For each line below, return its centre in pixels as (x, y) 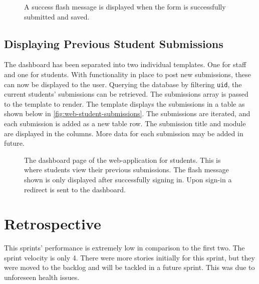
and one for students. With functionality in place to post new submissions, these (127, 74)
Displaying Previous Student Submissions (114, 43)
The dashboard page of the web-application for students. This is (122, 160)
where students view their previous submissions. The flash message (126, 170)
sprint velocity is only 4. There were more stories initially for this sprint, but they (129, 257)
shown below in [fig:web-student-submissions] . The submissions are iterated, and (127, 113)
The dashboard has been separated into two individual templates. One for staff (125, 64)
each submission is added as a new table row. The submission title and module (125, 123)
